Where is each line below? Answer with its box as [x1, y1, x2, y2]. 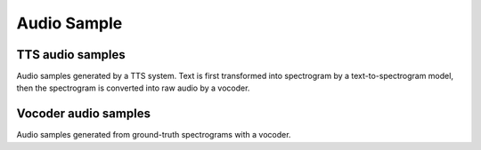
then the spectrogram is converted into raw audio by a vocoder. [16, 83, 250, 93]
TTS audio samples [16, 47, 126, 62]
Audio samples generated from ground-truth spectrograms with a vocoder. [16, 130, 291, 140]
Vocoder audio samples [16, 107, 151, 122]
